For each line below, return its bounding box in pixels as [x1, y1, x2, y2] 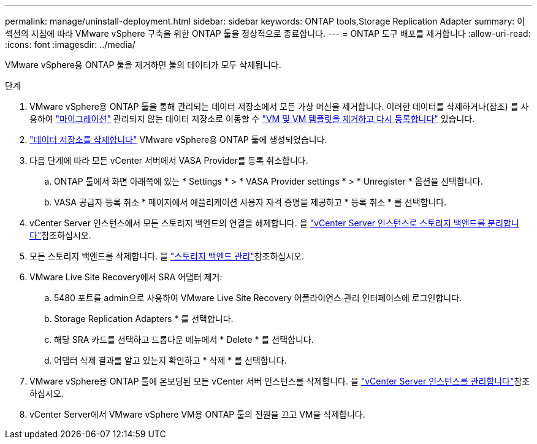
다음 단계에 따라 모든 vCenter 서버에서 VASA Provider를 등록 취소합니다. [29, 155, 308, 166]
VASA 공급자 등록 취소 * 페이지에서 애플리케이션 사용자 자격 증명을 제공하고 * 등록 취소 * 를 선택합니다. [54, 197, 447, 207]
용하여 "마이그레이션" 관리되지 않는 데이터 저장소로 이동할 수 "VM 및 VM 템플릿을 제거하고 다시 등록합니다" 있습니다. [29, 113, 475, 124]
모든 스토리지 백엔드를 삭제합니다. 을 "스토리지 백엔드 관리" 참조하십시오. [29, 251, 304, 261]
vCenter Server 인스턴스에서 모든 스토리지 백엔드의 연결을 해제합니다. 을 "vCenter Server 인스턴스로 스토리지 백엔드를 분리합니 [29, 218, 519, 228]
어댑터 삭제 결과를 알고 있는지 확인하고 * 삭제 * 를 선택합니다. [54, 355, 287, 366]
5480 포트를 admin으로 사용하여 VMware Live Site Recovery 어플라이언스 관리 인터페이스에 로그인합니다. [54, 293, 462, 303]
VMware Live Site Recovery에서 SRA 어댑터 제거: [29, 272, 223, 282]
